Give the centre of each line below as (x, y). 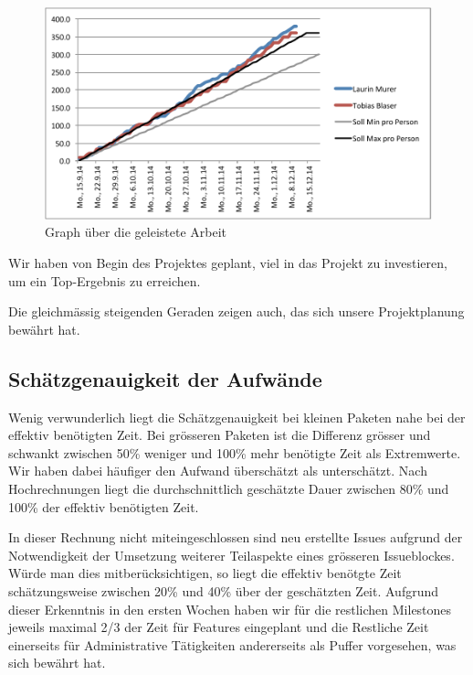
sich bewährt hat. (57, 663)
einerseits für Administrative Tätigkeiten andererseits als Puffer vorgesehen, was (232, 644)
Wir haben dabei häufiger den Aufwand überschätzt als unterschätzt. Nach (218, 471)
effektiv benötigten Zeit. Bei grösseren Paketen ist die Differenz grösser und (220, 435)
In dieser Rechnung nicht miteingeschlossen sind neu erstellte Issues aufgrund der (236, 537)
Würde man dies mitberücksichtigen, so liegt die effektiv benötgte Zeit (205, 573)
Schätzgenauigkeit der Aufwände (165, 378)
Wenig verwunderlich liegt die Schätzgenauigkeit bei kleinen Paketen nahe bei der (237, 417)
